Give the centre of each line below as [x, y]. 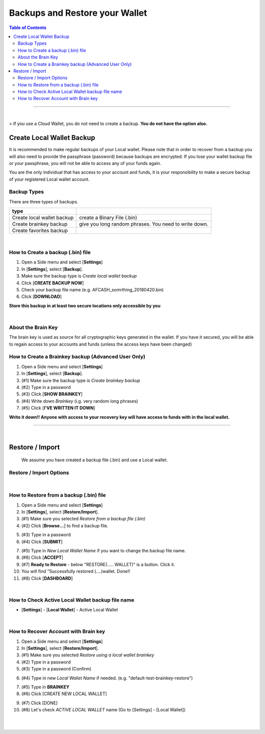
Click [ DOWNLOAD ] [41, 297]
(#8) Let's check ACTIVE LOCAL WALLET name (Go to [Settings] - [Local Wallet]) [104, 710]
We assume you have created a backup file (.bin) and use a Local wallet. [94, 460]
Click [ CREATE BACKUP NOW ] [53, 283]
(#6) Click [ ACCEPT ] [42, 558]
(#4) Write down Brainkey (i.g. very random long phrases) [80, 401]
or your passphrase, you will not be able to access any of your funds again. [85, 163]
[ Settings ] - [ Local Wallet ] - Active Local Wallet [70, 610]
